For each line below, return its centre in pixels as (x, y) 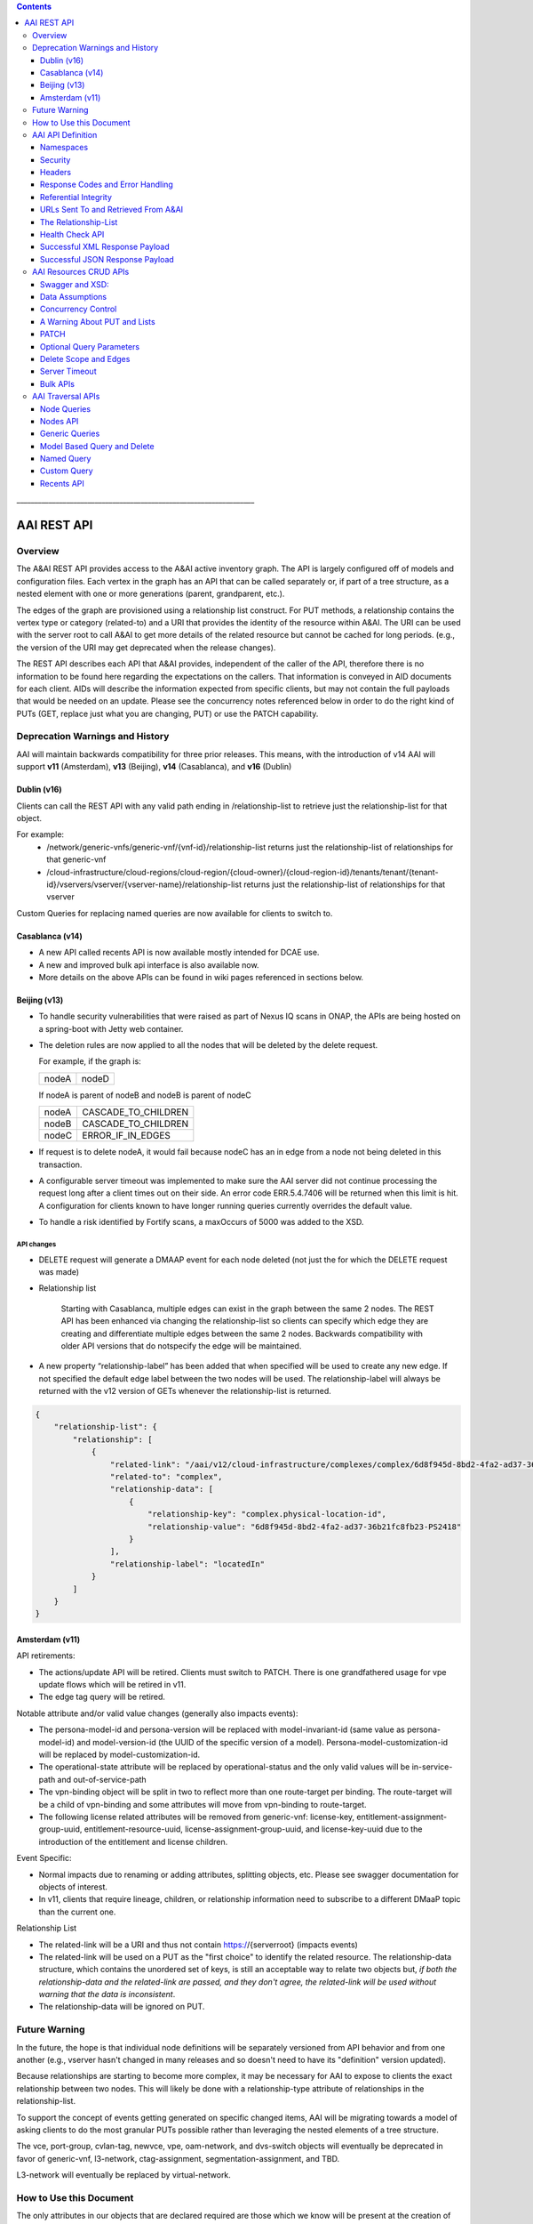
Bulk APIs (58, 383)
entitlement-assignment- (402, 1817)
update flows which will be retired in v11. (112, 1685)
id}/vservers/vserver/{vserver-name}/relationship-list (144, 884)
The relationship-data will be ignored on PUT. (122, 2007)
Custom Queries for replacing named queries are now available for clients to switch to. (175, 913)
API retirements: (46, 1656)
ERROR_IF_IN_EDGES (126, 1136)
